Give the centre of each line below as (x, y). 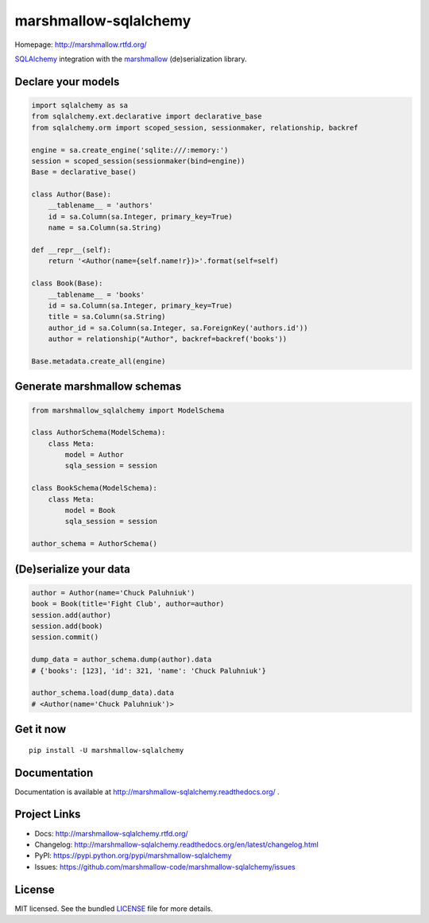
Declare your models (67, 81)
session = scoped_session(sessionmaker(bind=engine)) (138, 161)
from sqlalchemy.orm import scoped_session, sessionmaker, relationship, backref (195, 128)
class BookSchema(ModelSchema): (95, 488)
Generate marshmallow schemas (98, 387)
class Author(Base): (71, 194)
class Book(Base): (67, 283)
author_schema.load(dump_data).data (103, 693)
